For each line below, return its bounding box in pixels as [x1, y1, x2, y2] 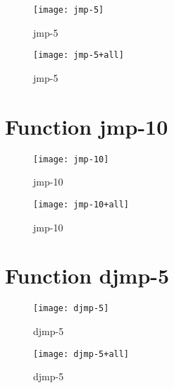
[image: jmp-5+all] [33, 50, 124, 61]
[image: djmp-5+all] [33, 348, 130, 359]
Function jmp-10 [5, 111, 168, 140]
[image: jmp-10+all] [33, 199, 130, 210]
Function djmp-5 [5, 261, 170, 290]
